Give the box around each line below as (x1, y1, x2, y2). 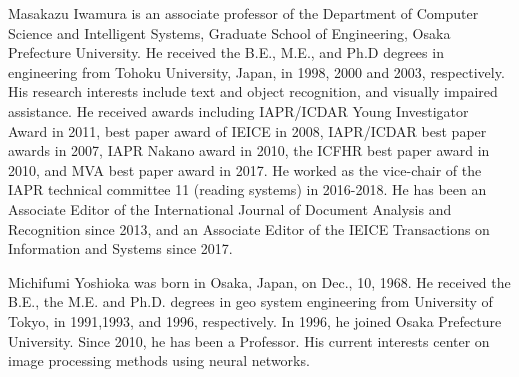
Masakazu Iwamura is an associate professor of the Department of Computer (8, 3, 479, 23)
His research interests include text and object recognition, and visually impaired (8, 81, 498, 102)
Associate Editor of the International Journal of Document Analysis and (8, 198, 452, 219)
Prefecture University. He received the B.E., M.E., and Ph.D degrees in (8, 42, 444, 63)
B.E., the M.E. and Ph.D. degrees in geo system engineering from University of (8, 291, 493, 312)
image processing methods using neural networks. (8, 350, 310, 371)
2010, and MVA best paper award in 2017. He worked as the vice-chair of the (8, 159, 482, 180)
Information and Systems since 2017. (8, 238, 233, 259)
